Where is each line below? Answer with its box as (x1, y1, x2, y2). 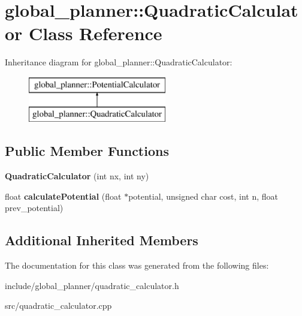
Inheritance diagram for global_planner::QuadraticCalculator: (5, 56, 232, 68)
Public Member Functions (5, 142, 169, 160)
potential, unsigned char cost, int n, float (128, 189, 279, 202)
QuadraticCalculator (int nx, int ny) (5, 170, 149, 182)
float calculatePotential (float (5, 189, 122, 202)
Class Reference (29, 21, 162, 46)
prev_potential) (5, 201, 64, 214)
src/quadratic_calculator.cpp (5, 299, 112, 312)
